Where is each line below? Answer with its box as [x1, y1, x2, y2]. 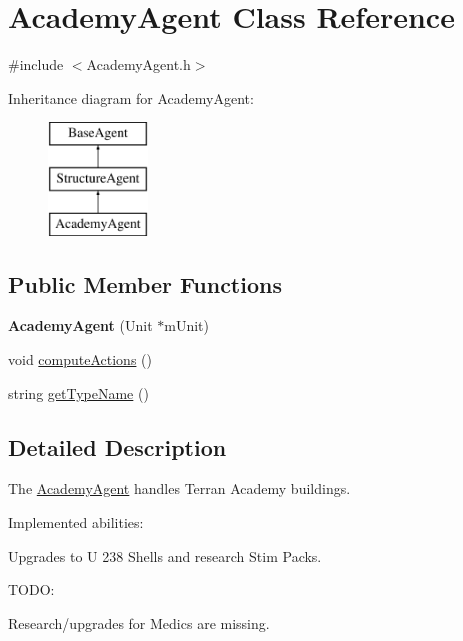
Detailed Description [8, 431, 227, 462]
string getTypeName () [8, 382, 149, 403]
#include [8, 54, 64, 75]
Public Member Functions [8, 268, 282, 299]
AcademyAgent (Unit [8, 315, 153, 336]
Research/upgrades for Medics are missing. [8, 612, 270, 633]
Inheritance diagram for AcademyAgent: [8, 87, 254, 108]
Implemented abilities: [8, 512, 144, 533]
